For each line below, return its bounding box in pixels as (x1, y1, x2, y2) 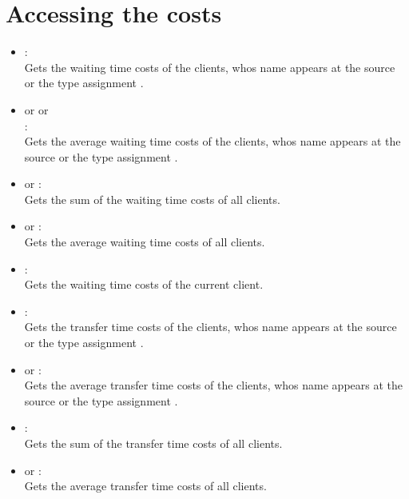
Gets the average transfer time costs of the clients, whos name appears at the (24, 377, 403, 393)
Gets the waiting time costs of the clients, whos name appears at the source (24, 58, 395, 75)
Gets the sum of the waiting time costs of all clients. (24, 190, 280, 207)
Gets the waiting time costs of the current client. (24, 276, 264, 293)
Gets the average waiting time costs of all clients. (24, 234, 265, 250)
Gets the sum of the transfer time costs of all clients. (24, 435, 283, 451)
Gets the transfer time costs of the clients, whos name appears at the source (24, 318, 397, 335)
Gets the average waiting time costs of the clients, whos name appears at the (24, 133, 401, 150)
